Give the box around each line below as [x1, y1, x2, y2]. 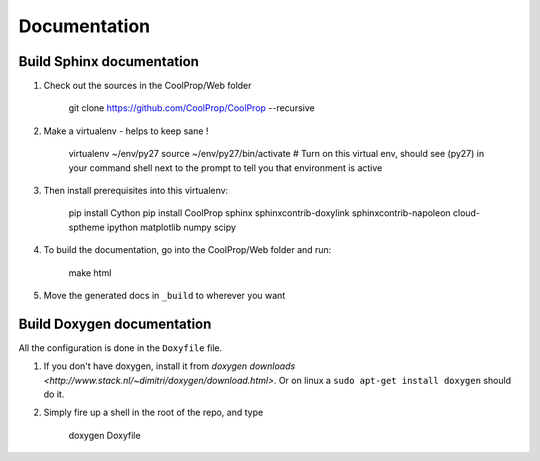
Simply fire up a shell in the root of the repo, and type [43, 406, 264, 419]
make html [68, 266, 112, 279]
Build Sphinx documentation [18, 53, 200, 70]
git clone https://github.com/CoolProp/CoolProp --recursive [68, 102, 315, 114]
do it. [43, 388, 65, 400]
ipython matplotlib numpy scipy [106, 221, 237, 233]
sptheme [68, 221, 105, 233]
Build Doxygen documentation [18, 315, 212, 332]
